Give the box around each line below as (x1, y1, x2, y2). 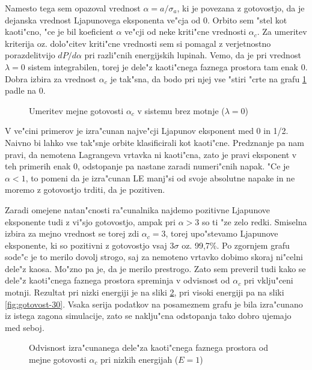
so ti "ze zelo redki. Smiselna (201, 215, 307, 228)
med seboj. (5, 321, 44, 333)
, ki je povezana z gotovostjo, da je (177, 2, 305, 14)
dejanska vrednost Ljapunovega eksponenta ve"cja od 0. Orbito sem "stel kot (5, 13, 287, 26)
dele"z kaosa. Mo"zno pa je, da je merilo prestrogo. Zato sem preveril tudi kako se (5, 262, 306, 274)
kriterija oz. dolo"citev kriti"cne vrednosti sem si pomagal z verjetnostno (5, 37, 271, 49)
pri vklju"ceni (243, 274, 293, 287)
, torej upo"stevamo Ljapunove (165, 227, 278, 240)
